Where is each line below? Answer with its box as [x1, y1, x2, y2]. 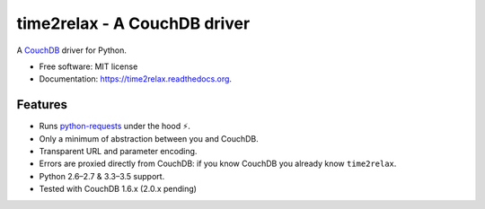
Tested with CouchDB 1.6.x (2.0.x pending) [39, 184, 198, 195]
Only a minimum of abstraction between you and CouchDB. [39, 133, 260, 144]
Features [16, 97, 67, 112]
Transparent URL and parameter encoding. [39, 146, 198, 157]
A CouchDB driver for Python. [16, 45, 128, 56]
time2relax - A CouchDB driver [16, 13, 251, 33]
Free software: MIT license [39, 61, 138, 72]
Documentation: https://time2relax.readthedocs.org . [39, 74, 233, 84]
